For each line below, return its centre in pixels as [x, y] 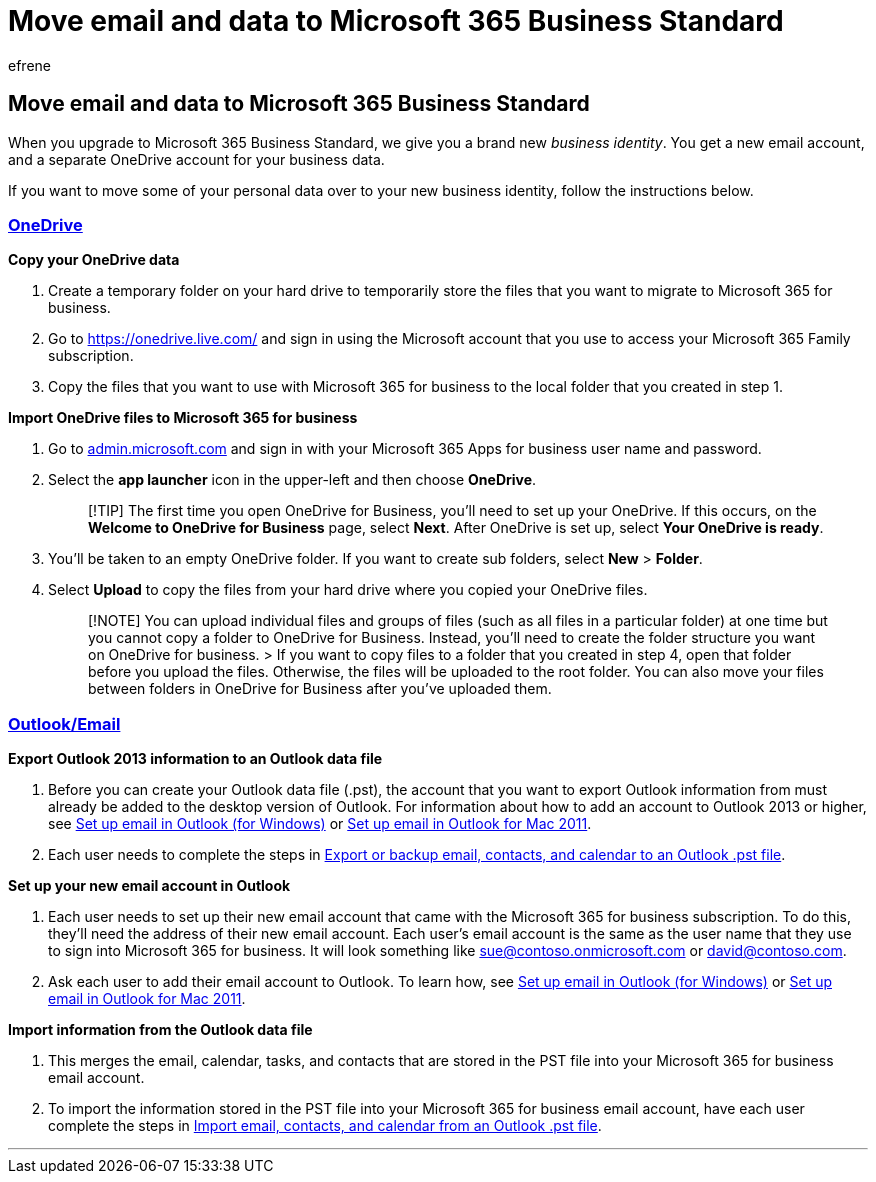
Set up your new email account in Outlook [149, 886]
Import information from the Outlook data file [160, 1030]
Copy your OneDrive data [94, 260]
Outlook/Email [64, 723]
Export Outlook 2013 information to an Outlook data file [195, 759]
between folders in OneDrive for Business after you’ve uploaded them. [320, 689]
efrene [29, 65]
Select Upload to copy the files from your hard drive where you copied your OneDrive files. [348, 590]
